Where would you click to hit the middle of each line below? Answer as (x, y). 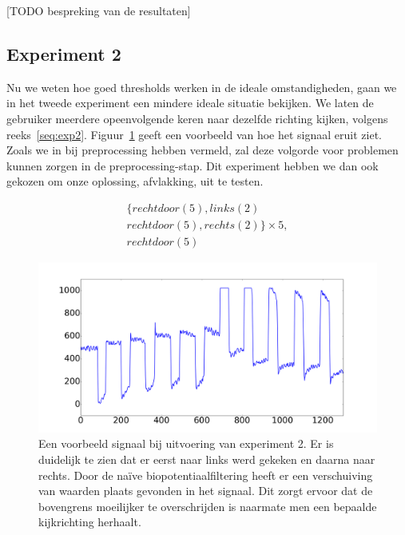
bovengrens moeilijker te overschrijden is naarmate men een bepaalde (208, 506)
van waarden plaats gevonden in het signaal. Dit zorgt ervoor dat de (206, 491)
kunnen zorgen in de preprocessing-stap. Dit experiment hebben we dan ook (193, 165)
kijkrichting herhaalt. (90, 522)
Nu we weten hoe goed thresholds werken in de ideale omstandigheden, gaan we (202, 87)
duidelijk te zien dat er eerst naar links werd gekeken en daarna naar (207, 459)
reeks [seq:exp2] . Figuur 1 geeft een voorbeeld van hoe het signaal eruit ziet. (194, 134)
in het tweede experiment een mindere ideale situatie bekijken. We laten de (190, 103)
